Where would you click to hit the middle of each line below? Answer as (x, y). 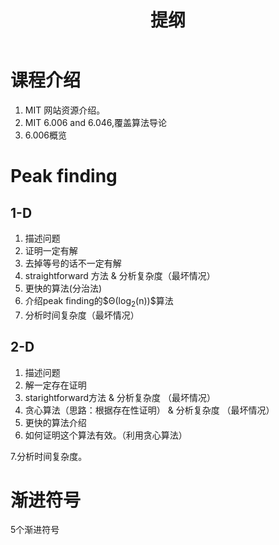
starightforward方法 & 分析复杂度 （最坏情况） (120, 397)
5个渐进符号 (35, 530)
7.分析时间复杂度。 (49, 456)
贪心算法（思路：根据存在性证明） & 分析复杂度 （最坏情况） (149, 410)
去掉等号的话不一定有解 (73, 263)
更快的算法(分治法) (63, 288)
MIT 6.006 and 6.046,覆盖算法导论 (95, 122)
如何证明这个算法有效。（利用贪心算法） (106, 435)
